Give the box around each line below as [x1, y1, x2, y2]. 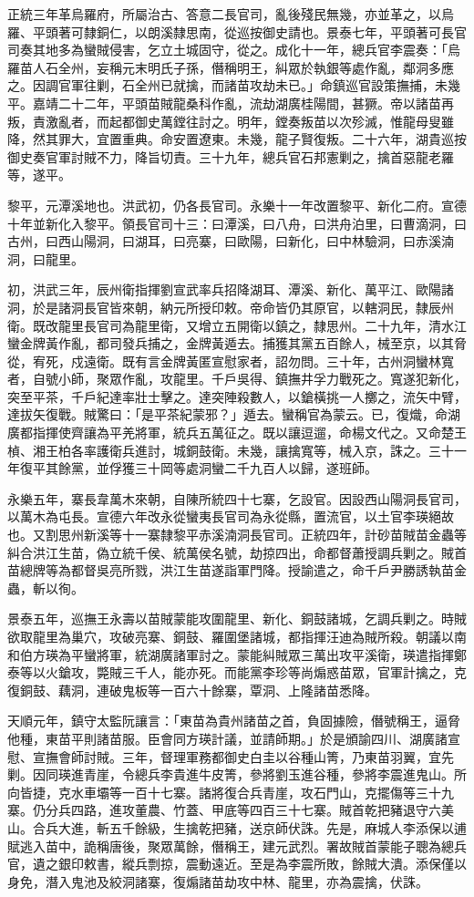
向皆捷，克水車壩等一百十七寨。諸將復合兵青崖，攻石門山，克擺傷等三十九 [7, 782, 454, 801]
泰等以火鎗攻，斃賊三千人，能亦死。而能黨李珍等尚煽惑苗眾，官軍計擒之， [7, 663, 454, 682]
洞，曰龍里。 [7, 249, 84, 268]
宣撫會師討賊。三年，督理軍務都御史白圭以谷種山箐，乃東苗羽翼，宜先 [32, 747, 454, 766]
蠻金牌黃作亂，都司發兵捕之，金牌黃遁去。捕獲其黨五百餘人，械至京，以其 [7, 334, 454, 353]
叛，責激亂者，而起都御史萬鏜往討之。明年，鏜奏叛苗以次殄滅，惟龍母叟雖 [7, 111, 454, 130]
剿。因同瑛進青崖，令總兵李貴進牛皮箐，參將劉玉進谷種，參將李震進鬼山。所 [7, 765, 467, 784]
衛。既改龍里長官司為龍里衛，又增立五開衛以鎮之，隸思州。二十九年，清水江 [7, 315, 467, 335]
